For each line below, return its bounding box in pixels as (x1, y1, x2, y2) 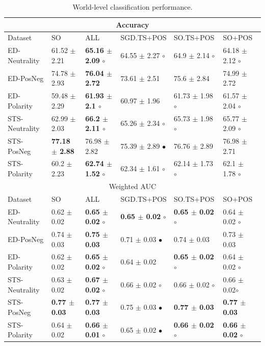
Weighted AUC (109, 180, 156, 191)
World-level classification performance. (72, 2, 193, 12)
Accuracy (116, 19, 149, 30)
